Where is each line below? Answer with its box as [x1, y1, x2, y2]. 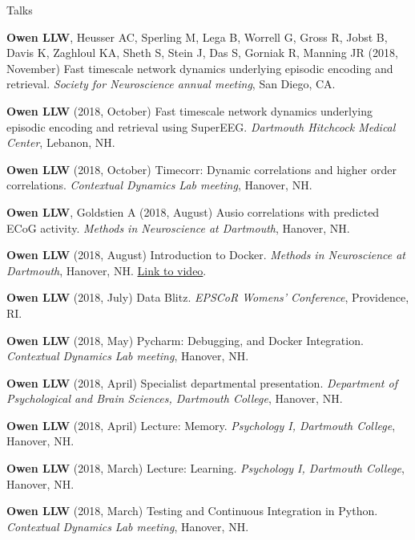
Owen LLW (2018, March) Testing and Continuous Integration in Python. [6, 502, 378, 519]
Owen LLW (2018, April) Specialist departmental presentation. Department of [6, 374, 397, 391]
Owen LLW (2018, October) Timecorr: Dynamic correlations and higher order [6, 160, 397, 177]
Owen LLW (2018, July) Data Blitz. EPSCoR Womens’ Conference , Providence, [6, 289, 409, 306]
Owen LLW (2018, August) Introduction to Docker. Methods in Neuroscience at [6, 246, 406, 263]
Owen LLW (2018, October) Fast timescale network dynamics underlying [6, 102, 373, 119]
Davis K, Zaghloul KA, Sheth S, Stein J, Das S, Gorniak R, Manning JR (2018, [6, 44, 398, 61]
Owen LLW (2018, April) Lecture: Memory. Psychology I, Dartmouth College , [6, 416, 396, 433]
